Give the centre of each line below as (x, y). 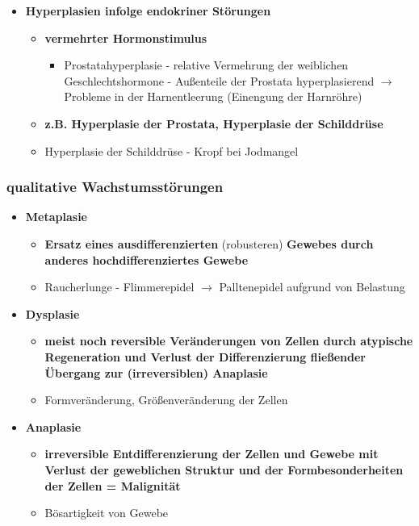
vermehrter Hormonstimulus (126, 38)
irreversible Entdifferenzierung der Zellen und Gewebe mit (212, 454)
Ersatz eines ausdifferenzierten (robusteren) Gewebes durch (209, 243)
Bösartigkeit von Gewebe (107, 513)
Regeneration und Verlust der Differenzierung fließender (205, 356)
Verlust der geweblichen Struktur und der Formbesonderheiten (224, 469)
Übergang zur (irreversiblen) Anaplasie (156, 372)
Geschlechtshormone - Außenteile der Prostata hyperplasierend (219, 80)
